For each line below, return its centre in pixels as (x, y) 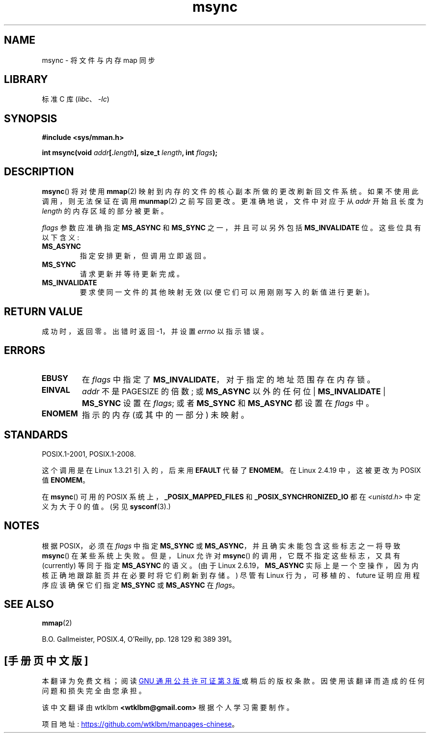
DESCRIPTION (39, 171)
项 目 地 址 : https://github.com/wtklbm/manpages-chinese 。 (140, 724)
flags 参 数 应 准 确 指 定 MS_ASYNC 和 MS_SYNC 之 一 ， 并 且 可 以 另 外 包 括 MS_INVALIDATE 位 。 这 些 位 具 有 (231, 228)
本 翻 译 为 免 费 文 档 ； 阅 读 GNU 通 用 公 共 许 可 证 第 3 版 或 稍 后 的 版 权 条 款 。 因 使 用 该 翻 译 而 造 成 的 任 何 (233, 681)
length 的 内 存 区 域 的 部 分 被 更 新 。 (105, 211)
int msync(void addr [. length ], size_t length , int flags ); (130, 153)
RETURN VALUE (43, 311)
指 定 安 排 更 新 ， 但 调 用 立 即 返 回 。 (145, 256)
